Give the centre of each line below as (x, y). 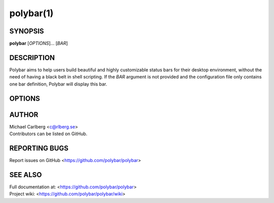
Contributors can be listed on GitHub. (48, 134)
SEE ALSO (26, 175)
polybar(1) (31, 13)
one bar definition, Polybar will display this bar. (58, 84)
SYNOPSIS (27, 31)
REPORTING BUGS (39, 148)
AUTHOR (24, 115)
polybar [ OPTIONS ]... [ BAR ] (39, 44)
